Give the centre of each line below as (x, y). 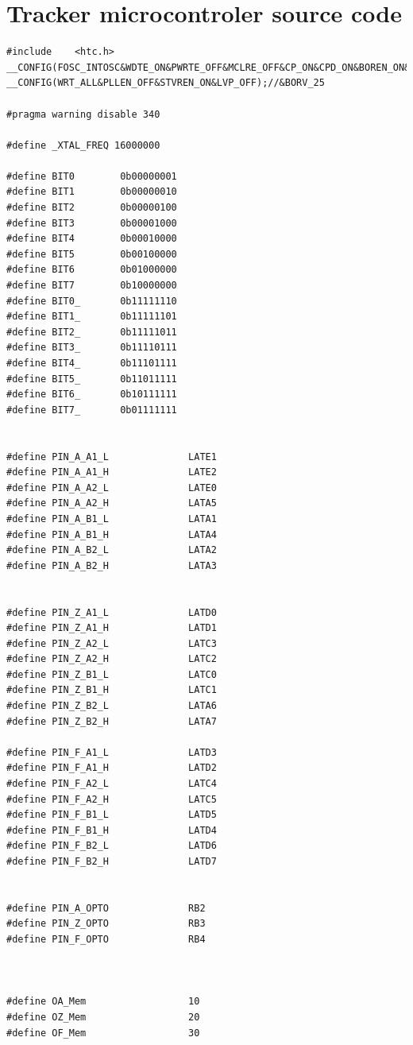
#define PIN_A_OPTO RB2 (106, 908)
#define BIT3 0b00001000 (92, 223)
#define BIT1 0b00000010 (92, 192)
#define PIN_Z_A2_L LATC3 (112, 643)
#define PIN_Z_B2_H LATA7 (112, 721)
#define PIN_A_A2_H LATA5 (112, 503)
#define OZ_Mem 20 (103, 1017)
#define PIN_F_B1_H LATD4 (112, 830)
